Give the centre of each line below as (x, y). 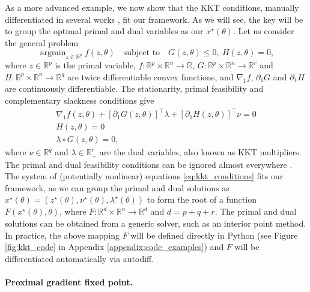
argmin (53, 53)
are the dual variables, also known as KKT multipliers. (200, 152)
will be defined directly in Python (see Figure (214, 235)
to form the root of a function (202, 199)
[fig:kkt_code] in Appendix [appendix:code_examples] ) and (114, 247)
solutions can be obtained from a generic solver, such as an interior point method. (156, 223)
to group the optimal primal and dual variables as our (104, 31)
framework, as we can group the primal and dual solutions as (117, 187)
